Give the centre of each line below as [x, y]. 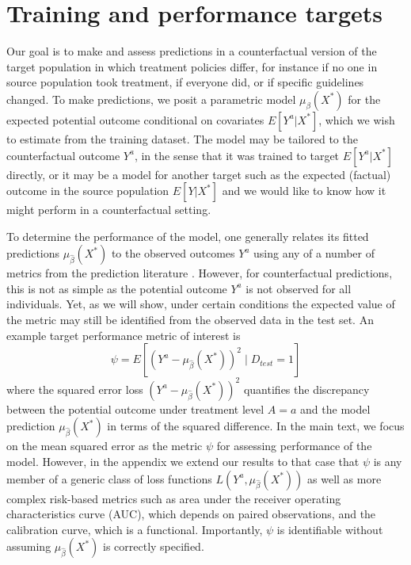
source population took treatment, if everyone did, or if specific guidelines [185, 82]
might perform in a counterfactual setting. [109, 210]
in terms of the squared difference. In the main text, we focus [256, 426]
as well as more [344, 478]
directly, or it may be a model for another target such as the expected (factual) [199, 174]
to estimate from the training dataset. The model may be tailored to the [182, 138]
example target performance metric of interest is [124, 335]
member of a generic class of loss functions [109, 478]
